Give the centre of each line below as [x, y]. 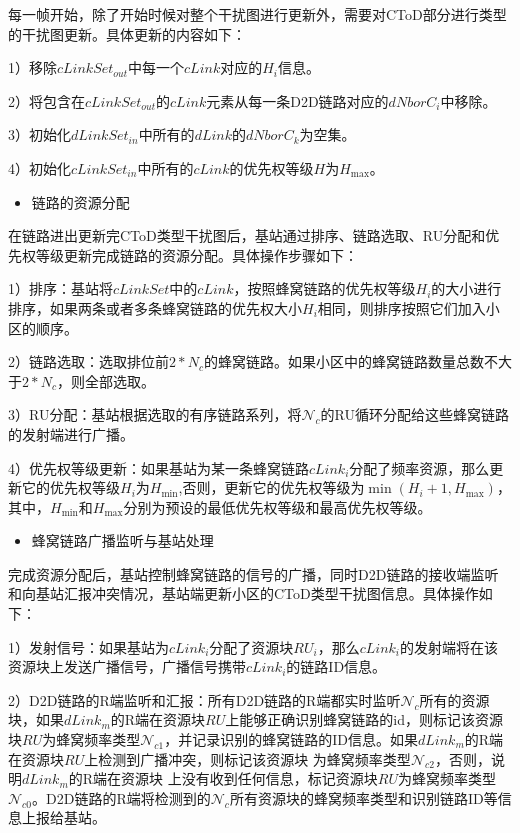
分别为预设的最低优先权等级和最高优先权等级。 [277, 506]
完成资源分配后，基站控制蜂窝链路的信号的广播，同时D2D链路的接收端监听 [253, 573]
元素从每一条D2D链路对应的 [297, 100]
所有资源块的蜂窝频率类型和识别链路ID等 [363, 797]
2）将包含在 [46, 100]
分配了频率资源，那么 [419, 467]
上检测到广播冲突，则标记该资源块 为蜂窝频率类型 [247, 758]
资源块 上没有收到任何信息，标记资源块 [249, 778]
